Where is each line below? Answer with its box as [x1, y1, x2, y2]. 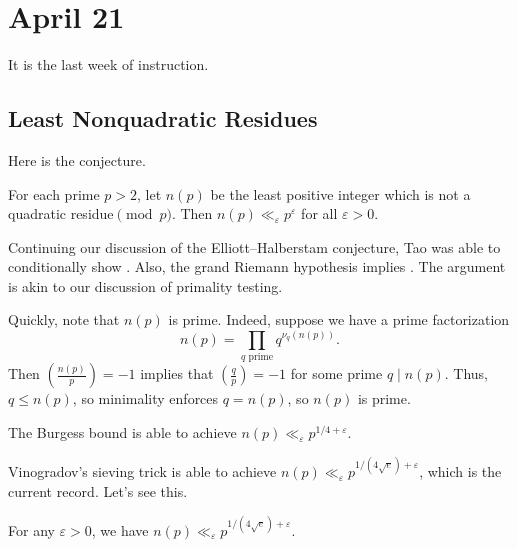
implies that [140, 363, 214, 384]
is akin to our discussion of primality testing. [8, 275, 283, 296]
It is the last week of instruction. [8, 54, 209, 75]
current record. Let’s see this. [8, 480, 188, 501]
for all [301, 203, 338, 224]
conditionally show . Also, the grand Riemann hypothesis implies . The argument [8, 256, 506, 277]
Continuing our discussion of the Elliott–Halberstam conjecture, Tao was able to [8, 236, 501, 257]
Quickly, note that [8, 309, 120, 330]
